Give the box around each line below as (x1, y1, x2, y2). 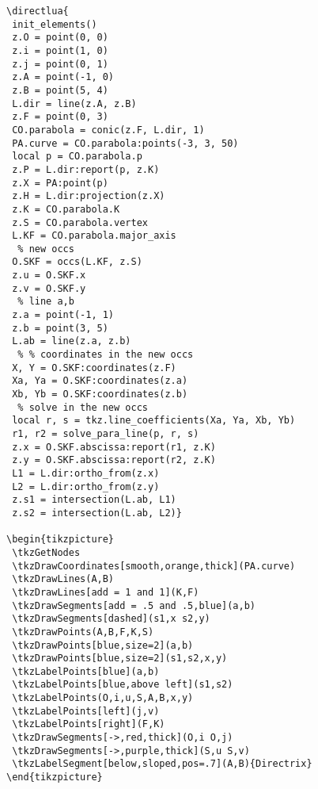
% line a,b (17, 296, 74, 308)
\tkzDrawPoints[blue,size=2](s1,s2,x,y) (12, 653, 228, 665)
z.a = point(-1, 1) (12, 309, 115, 321)
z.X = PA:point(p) (12, 177, 108, 189)
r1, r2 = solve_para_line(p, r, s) (12, 428, 199, 439)
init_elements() (12, 18, 97, 30)
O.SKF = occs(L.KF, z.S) (12, 256, 142, 268)
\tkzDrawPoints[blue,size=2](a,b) (12, 639, 194, 651)
